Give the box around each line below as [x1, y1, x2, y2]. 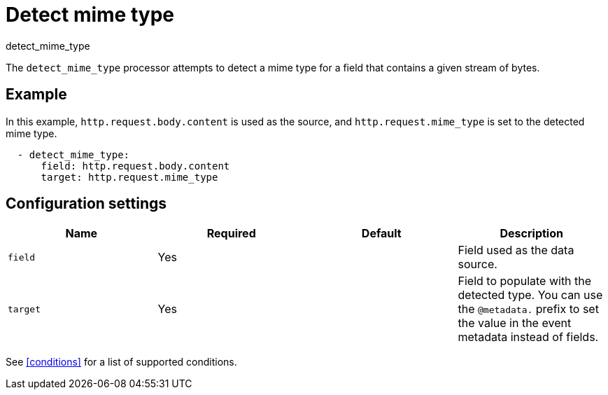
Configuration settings [6, 195, 167, 213]
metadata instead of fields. [458, 330, 599, 345]
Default [361, 226, 402, 241]
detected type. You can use [458, 288, 603, 303]
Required [206, 226, 256, 241]
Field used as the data [458, 243, 574, 258]
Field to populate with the [458, 274, 592, 289]
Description [500, 226, 563, 241]
